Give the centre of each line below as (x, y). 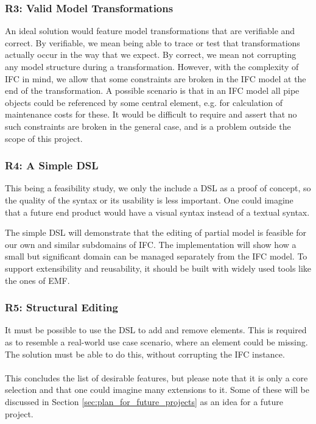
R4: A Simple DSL (52, 165)
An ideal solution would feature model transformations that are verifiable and (150, 31)
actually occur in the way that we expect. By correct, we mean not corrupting (151, 55)
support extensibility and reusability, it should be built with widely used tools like (158, 268)
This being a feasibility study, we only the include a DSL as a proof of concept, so (158, 188)
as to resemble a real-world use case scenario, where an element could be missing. (156, 341)
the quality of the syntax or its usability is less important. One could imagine (149, 200)
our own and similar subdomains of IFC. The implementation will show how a (151, 244)
